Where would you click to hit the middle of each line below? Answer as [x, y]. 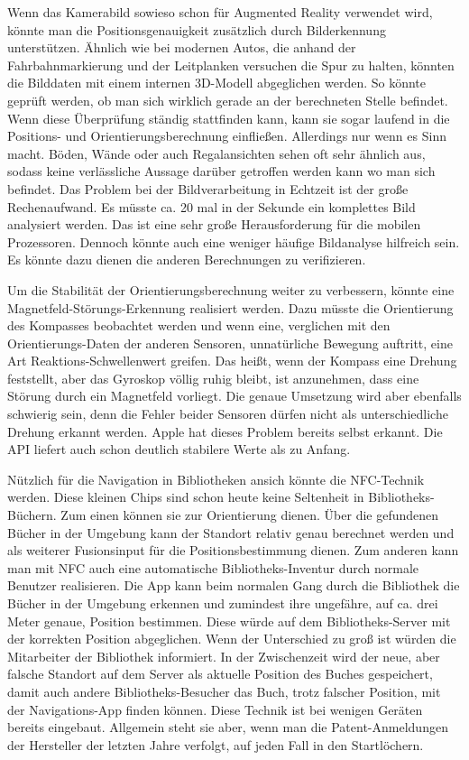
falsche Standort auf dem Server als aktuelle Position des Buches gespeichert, [220, 674]
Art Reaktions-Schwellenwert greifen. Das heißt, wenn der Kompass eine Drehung [232, 361]
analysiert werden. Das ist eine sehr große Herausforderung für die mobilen [214, 224]
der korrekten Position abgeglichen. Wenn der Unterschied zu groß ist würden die [232, 639]
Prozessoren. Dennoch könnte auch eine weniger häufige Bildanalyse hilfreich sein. [234, 241]
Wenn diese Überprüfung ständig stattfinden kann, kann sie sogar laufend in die [229, 118]
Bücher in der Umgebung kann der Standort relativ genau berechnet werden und [231, 532]
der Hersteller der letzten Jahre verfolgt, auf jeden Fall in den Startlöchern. [216, 744]
